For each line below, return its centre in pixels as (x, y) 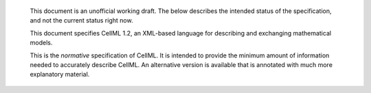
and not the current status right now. (81, 21)
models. (41, 43)
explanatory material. (60, 75)
